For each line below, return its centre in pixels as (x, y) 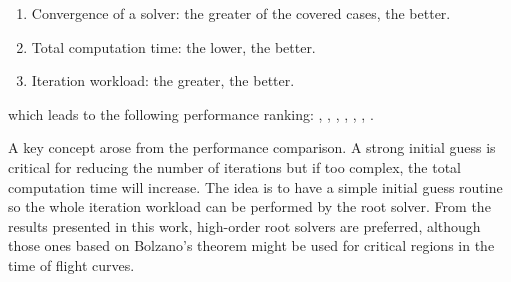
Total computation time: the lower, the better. (173, 46)
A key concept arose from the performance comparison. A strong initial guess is (252, 147)
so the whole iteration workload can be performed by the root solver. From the (249, 206)
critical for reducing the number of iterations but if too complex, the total (234, 166)
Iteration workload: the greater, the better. (163, 80)
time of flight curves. (71, 264)
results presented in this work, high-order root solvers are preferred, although (244, 225)
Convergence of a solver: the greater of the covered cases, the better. (241, 13)
